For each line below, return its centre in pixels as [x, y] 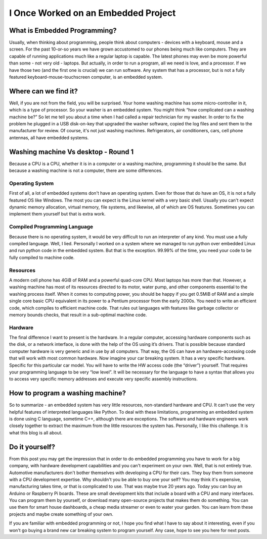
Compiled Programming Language [51, 227]
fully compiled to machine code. [42, 257]
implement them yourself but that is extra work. [57, 214]
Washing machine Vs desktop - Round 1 [71, 152]
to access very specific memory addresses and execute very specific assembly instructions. [103, 379]
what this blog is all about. [36, 432]
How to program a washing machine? [67, 393]
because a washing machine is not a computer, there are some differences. [86, 170]
